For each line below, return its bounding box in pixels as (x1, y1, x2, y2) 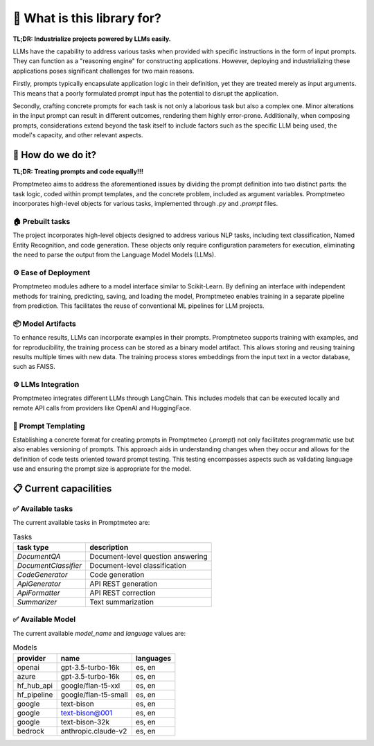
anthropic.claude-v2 (60, 726, 127, 736)
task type (17, 543, 49, 553)
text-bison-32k (60, 717, 110, 727)
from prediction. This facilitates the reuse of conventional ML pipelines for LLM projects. (12, 302, 265, 310)
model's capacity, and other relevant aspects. (12, 131, 143, 139)
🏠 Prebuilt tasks (12, 216, 71, 226)
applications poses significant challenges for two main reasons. (12, 67, 195, 75)
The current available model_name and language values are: (12, 629, 186, 637)
